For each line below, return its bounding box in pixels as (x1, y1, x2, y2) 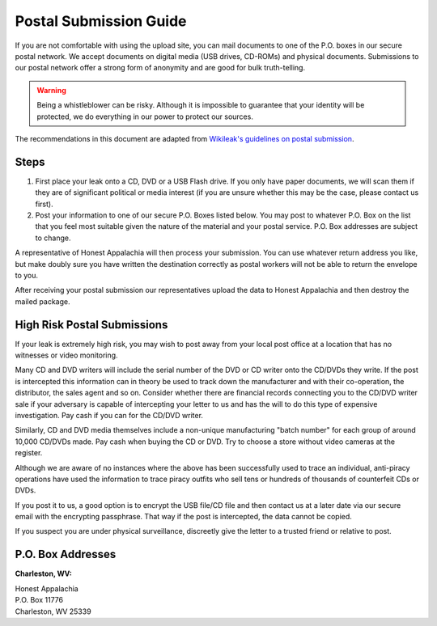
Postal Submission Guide (15, 12, 187, 30)
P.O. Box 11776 (15, 595, 64, 605)
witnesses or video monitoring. (15, 350, 118, 360)
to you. (15, 270, 39, 280)
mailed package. (15, 296, 70, 307)
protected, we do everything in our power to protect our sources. (36, 112, 254, 121)
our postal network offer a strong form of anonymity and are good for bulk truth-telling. (15, 63, 306, 73)
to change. (35, 233, 71, 243)
